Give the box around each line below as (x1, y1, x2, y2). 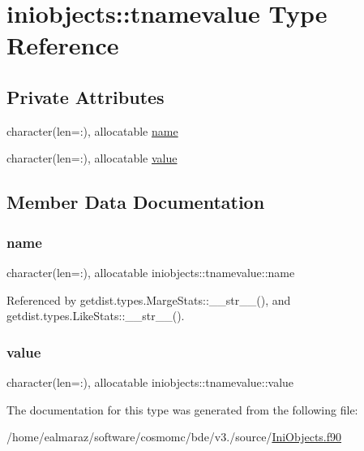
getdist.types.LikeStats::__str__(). (6, 307, 185, 324)
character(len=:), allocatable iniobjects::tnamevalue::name (6, 263, 295, 280)
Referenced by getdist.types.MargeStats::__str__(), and (6, 291, 291, 308)
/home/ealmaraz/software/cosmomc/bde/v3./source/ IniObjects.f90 (6, 428, 342, 445)
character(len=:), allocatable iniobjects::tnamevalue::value (6, 373, 294, 390)
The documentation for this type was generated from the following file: (6, 401, 358, 418)
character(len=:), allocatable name (6, 122, 178, 139)
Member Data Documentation (6, 189, 265, 215)
